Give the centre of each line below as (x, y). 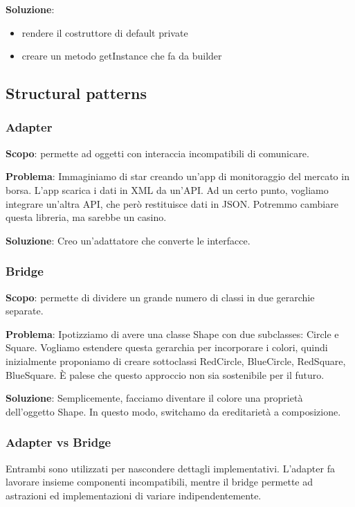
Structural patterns (76, 93)
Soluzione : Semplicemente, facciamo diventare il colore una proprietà (154, 398)
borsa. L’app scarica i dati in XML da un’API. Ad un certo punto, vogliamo (167, 189)
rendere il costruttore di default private (105, 32)
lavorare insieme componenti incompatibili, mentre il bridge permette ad (159, 482)
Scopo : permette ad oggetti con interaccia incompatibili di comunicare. (157, 153)
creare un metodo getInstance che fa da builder (122, 56)
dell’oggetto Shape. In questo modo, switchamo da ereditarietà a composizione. (173, 411)
